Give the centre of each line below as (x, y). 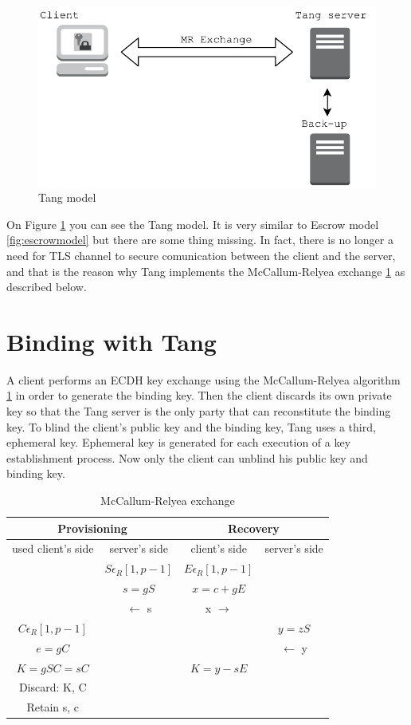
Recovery (254, 528)
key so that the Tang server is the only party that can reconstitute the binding (199, 411)
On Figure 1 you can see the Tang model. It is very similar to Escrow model (193, 224)
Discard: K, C (53, 687)
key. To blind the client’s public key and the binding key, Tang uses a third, (191, 426)
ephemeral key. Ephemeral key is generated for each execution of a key (179, 442)
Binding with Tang (112, 341)
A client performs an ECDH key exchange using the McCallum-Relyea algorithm (204, 379)
